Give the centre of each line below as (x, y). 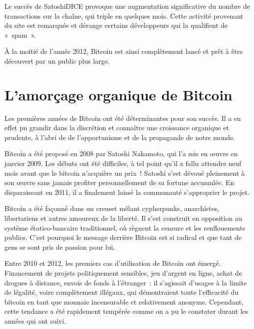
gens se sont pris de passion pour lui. (60, 247)
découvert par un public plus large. (57, 60)
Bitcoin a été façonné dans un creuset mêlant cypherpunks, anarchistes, (112, 208)
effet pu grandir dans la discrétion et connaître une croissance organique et (117, 128)
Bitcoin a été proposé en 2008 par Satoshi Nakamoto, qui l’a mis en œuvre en (121, 153)
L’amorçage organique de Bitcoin (118, 94)
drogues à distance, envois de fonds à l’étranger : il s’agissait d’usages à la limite (126, 282)
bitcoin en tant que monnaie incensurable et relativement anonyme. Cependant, (124, 301)
